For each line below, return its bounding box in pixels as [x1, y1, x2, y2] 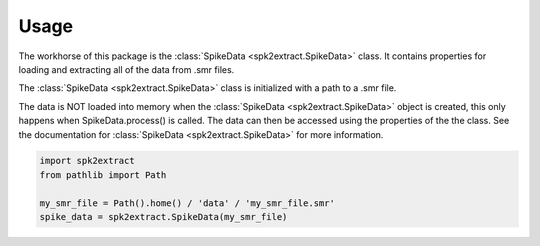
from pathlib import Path [39, 169, 167, 180]
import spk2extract [39, 155, 135, 167]
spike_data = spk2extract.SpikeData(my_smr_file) [39, 211, 288, 223]
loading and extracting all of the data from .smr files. [18, 63, 235, 75]
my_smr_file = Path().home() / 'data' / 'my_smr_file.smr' [39, 197, 335, 209]
